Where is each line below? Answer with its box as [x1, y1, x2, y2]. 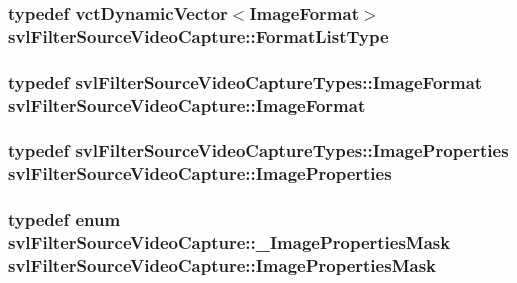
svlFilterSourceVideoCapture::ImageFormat [8, 92, 366, 117]
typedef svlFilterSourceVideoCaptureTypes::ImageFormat [8, 69, 483, 94]
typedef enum [8, 207, 121, 232]
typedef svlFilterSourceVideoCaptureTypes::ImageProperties [8, 138, 509, 163]
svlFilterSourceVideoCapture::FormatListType [8, 23, 389, 48]
